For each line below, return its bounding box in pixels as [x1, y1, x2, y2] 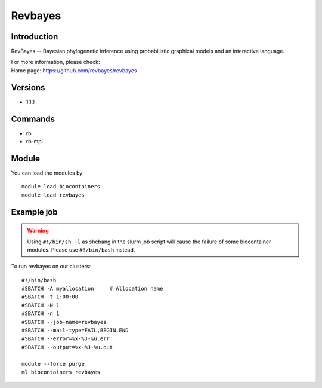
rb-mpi [26, 138, 43, 145]
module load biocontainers [21, 183, 101, 190]
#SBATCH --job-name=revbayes [21, 319, 107, 325]
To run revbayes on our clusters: [11, 263, 91, 270]
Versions [11, 83, 45, 93]
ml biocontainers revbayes [21, 369, 101, 375]
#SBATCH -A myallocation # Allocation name [21, 285, 163, 292]
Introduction [11, 32, 58, 42]
